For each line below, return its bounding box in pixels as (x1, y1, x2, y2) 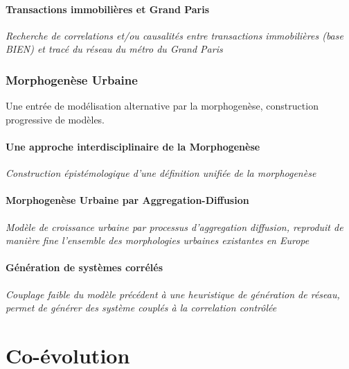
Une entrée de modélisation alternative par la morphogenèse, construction (6, 98, 319, 113)
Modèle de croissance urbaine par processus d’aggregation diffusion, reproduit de (6, 219, 343, 234)
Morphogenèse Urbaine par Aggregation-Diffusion (6, 193, 249, 207)
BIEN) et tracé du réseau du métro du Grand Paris (6, 42, 223, 56)
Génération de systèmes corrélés (6, 260, 163, 275)
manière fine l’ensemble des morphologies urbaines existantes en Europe (6, 233, 310, 248)
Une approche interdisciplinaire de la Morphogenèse (6, 139, 260, 153)
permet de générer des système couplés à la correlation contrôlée (6, 300, 277, 315)
